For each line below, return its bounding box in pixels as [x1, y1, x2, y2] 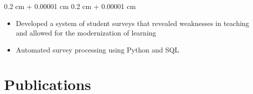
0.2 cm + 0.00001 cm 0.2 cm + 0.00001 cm [4, 1, 136, 11]
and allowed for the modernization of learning [16, 27, 156, 38]
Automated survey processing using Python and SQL [16, 44, 179, 54]
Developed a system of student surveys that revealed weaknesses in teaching [16, 17, 249, 28]
